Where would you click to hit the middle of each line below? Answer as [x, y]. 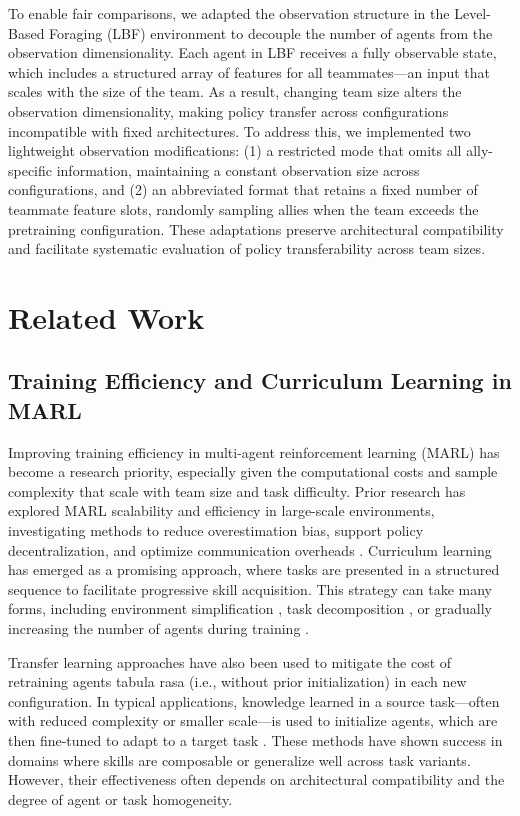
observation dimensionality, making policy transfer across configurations [228, 110]
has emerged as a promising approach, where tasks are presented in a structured [254, 569]
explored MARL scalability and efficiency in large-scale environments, [221, 510]
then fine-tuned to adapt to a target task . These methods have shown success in [255, 740]
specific [30, 169]
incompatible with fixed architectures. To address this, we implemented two [239, 130]
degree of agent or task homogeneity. [120, 798]
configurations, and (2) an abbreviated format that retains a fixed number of [243, 189]
